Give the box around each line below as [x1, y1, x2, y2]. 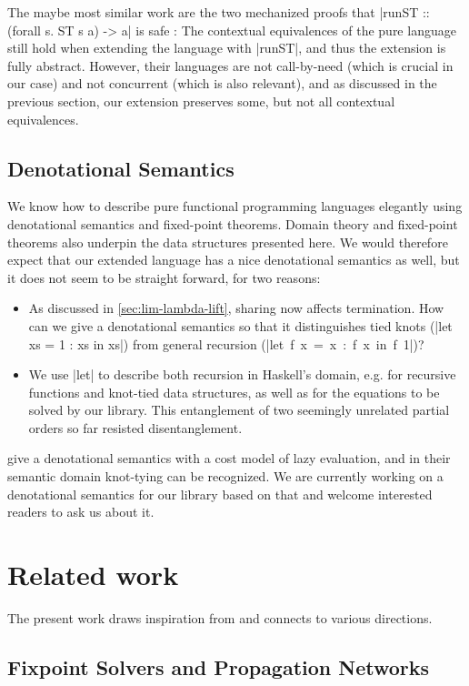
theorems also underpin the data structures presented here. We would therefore [7, 232, 448, 251]
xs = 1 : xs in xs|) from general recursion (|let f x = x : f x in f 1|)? [28, 334, 424, 353]
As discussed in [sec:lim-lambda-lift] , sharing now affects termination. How [28, 298, 444, 318]
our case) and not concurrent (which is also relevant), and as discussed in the [7, 74, 437, 93]
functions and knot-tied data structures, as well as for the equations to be [28, 382, 440, 401]
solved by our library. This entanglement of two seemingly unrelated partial [28, 400, 450, 419]
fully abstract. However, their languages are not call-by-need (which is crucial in [7, 55, 454, 75]
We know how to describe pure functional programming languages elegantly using [7, 197, 463, 216]
